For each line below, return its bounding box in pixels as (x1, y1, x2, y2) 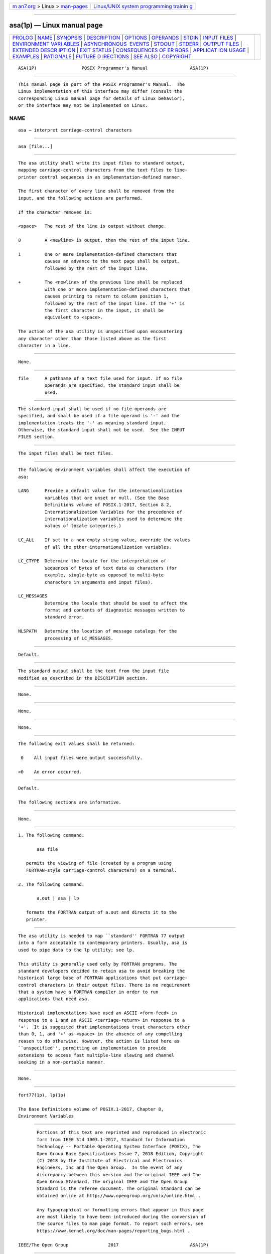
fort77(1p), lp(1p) (18, 1092, 66, 1098)
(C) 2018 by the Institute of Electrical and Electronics (37, 1158, 183, 1163)
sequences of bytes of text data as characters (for (44, 565, 177, 571)
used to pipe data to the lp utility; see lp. (18, 947, 135, 953)
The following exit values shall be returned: (18, 741, 135, 747)
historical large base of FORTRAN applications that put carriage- (18, 975, 188, 981)
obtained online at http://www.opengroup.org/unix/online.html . (37, 1193, 201, 1198)
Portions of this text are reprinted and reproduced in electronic (37, 1130, 206, 1136)
